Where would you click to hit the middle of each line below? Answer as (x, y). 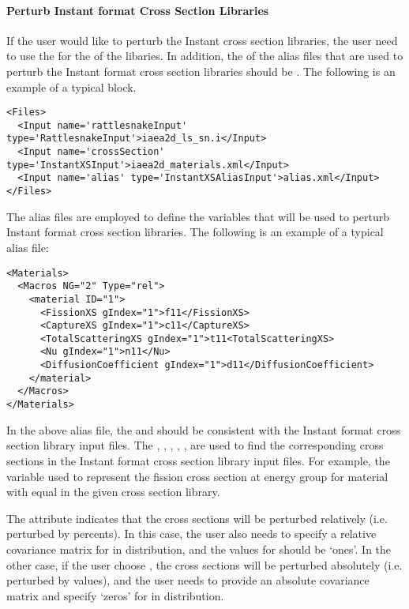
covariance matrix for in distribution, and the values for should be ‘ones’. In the (199, 549)
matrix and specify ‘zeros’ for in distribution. (115, 595)
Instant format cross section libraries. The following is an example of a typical (195, 232)
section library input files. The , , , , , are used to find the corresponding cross (195, 445)
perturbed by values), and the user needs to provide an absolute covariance (188, 580)
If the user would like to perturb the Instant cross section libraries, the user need (202, 40)
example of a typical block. (71, 86)
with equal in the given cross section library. (113, 492)
